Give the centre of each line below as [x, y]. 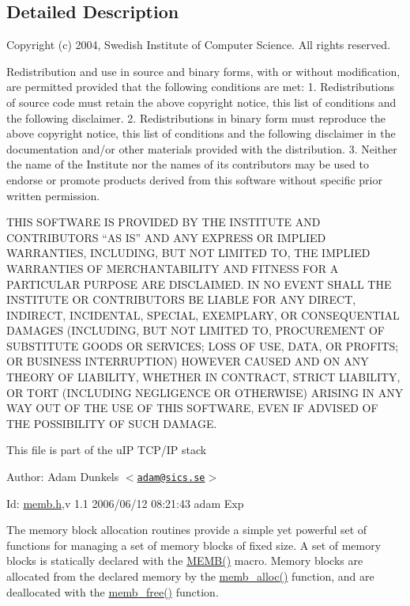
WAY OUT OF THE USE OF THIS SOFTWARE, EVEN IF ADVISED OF [192, 408]
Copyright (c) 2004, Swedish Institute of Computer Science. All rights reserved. [198, 45]
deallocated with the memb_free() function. [113, 591]
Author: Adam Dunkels [63, 477]
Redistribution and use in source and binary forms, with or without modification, [203, 71]
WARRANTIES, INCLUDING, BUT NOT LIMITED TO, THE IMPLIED [188, 253]
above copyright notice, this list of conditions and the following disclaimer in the [201, 133]
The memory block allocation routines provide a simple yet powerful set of [187, 530]
